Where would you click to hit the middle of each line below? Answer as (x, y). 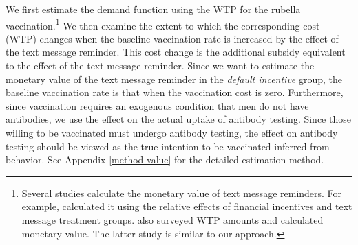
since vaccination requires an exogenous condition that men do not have (157, 105)
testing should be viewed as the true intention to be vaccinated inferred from (168, 146)
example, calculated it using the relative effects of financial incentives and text (187, 206)
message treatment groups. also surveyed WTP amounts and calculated (172, 219)
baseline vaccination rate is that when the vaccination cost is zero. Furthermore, (175, 92)
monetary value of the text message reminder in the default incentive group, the (174, 79)
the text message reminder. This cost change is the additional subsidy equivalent (176, 52)
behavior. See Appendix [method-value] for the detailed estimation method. (165, 160)
